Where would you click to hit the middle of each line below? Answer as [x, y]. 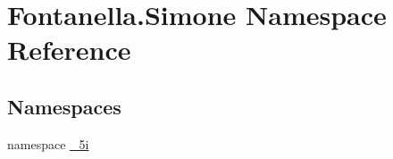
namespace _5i [48, 143]
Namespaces [64, 106]
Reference [69, 50]
